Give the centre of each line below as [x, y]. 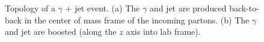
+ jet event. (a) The [103, 8]
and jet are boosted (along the [61, 31]
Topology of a [30, 8]
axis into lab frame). [163, 31]
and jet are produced [188, 8]
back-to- [244, 8]
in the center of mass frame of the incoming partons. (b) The [137, 19]
